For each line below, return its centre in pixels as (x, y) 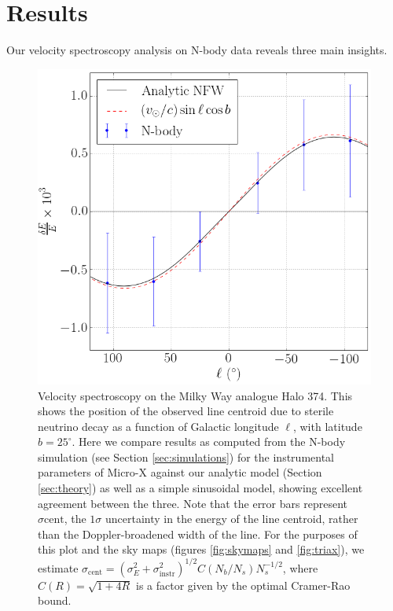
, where (300, 567)
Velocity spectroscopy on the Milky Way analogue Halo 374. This (195, 395)
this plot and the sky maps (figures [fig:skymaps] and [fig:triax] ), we (201, 549)
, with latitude (327, 426)
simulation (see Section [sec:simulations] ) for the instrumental (186, 456)
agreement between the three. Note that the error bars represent (193, 503)
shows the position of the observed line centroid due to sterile (186, 411)
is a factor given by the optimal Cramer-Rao (243, 585)
